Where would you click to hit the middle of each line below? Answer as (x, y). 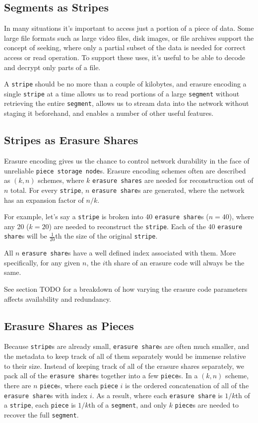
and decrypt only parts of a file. (52, 67)
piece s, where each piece (79, 385)
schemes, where (61, 180)
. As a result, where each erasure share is (157, 395)
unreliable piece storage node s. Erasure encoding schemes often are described (125, 170)
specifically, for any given (42, 262)
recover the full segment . (41, 414)
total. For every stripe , (47, 190)
